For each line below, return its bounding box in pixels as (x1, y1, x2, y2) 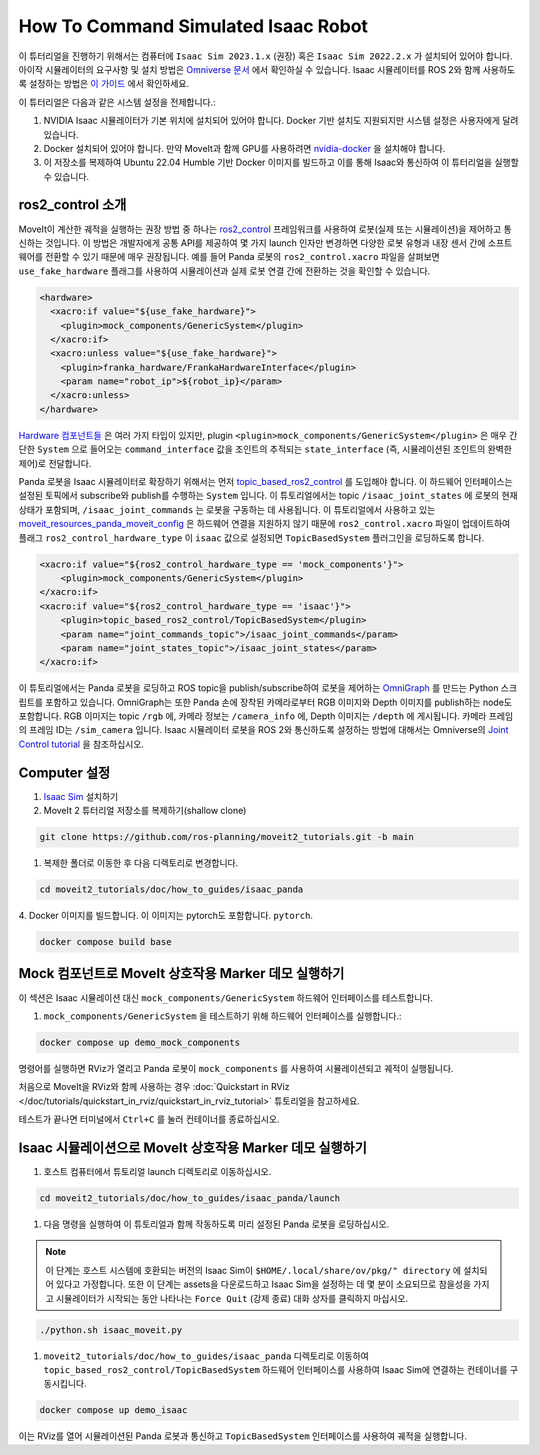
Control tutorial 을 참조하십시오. (18, 738, 145, 750)
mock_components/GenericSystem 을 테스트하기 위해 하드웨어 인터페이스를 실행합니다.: (43, 1010, 402, 1022)
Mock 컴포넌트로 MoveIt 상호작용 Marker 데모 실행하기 (18, 965, 345, 982)
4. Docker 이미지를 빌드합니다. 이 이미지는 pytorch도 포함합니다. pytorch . (18, 910, 314, 922)
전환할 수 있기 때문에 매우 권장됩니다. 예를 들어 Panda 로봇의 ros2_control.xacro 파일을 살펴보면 (45, 251, 440, 263)
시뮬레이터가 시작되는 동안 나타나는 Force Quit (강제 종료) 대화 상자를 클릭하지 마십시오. (55, 1292, 409, 1304)
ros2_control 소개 (18, 196, 127, 214)
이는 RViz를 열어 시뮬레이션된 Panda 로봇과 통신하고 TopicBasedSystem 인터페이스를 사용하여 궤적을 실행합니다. (18, 1430, 467, 1442)
